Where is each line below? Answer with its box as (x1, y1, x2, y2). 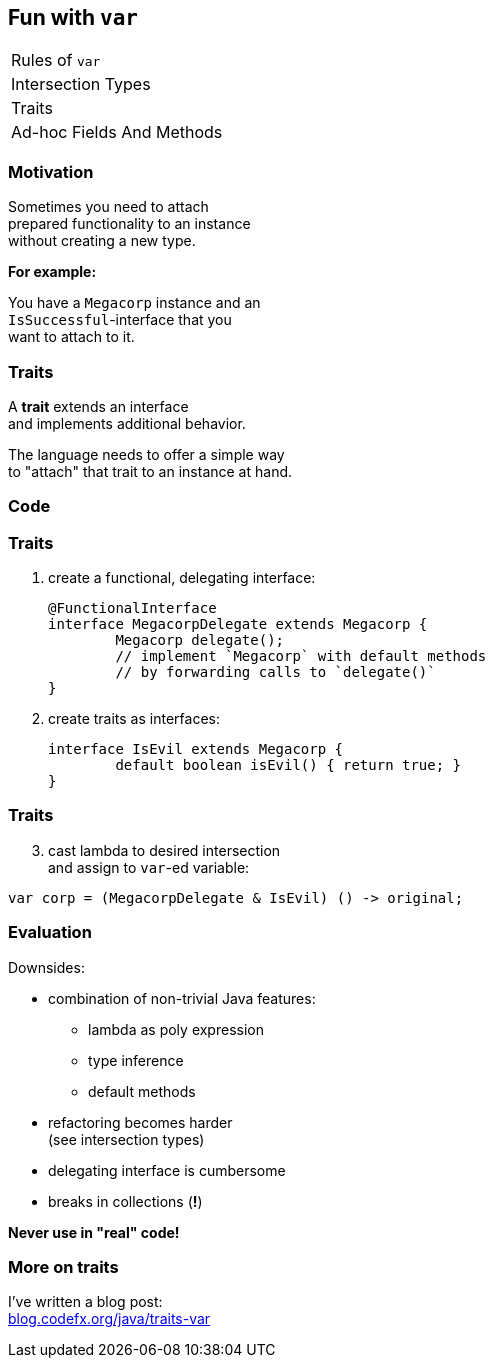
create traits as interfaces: (48, 710, 220, 728)
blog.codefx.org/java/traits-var (8, 1310, 211, 1328)
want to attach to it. (8, 328, 135, 346)
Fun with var (8, 5, 139, 30)
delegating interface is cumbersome (48, 1161, 286, 1179)
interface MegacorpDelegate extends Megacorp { (48, 616, 428, 633)
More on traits (8, 1256, 119, 1277)
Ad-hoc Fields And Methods (11, 122, 223, 143)
